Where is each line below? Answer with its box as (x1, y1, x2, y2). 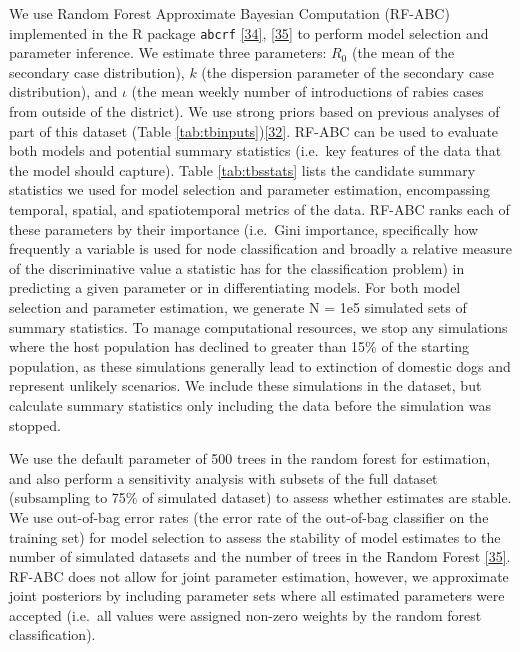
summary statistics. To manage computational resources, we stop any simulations (9, 316, 508, 337)
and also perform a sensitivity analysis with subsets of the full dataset (9, 467, 438, 488)
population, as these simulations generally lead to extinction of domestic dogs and (9, 355, 511, 376)
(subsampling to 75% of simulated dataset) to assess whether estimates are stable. (9, 487, 512, 508)
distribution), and (9, 81, 118, 102)
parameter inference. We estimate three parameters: (9, 42, 327, 63)
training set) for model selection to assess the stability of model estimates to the (9, 526, 501, 547)
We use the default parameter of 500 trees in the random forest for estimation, (9, 448, 491, 469)
